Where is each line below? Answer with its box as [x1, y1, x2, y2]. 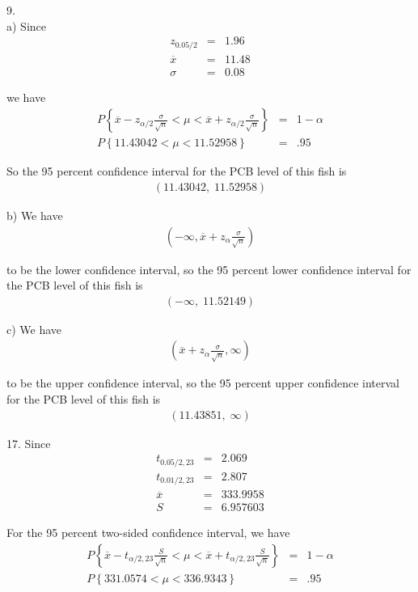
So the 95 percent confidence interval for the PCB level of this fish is [6, 163, 347, 180]
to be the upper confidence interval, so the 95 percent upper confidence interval [6, 374, 399, 391]
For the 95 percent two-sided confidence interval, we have [6, 524, 290, 541]
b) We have [6, 207, 63, 224]
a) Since [6, 17, 46, 34]
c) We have [6, 320, 62, 337]
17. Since [6, 434, 51, 451]
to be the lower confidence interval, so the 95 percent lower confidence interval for [6, 260, 412, 277]
